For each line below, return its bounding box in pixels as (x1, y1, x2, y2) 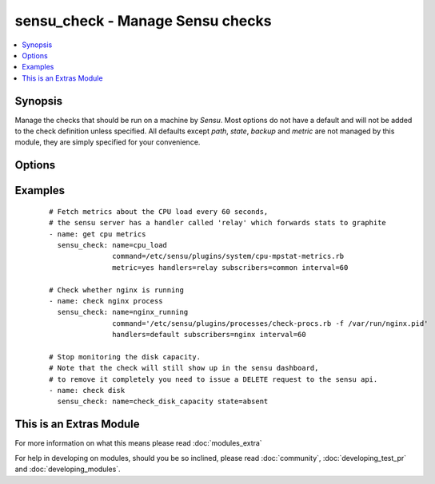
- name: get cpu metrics (49, 229, 146, 239)
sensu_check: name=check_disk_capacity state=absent (57, 397, 269, 407)
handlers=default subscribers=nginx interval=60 (112, 330, 307, 339)
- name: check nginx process (49, 296, 163, 305)
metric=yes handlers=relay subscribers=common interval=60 (112, 263, 349, 272)
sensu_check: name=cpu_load (57, 240, 168, 249)
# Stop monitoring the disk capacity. (49, 352, 202, 361)
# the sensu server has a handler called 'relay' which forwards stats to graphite (49, 218, 387, 228)
